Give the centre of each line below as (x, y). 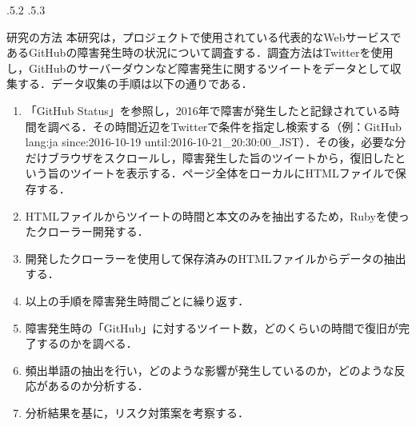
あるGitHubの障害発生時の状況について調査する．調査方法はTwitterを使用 (200, 52)
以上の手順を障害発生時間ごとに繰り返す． (137, 300)
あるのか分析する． (98, 386)
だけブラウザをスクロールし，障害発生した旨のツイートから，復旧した (210, 157)
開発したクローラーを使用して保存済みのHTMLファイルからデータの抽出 (216, 258)
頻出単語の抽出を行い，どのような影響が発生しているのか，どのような (210, 370)
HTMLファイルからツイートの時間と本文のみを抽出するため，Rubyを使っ (217, 215)
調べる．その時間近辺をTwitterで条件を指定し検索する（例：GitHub (224, 126)
